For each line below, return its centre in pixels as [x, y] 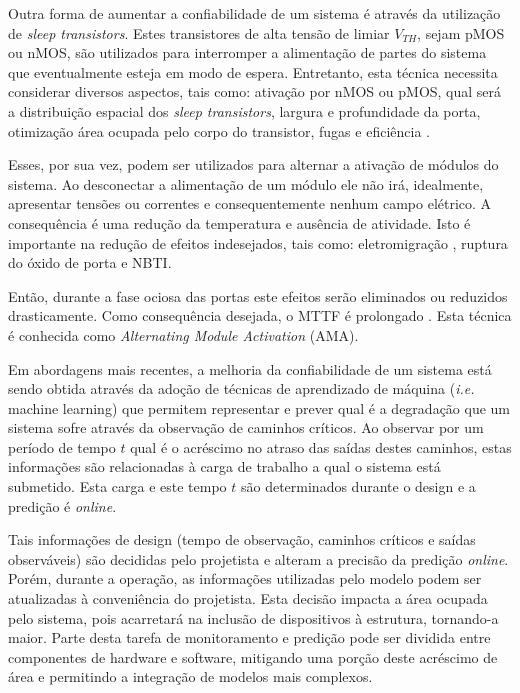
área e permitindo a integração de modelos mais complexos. [190, 676]
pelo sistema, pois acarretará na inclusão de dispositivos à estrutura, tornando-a [253, 617]
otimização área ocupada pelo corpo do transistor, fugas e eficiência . [219, 130]
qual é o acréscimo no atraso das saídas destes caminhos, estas [321, 446]
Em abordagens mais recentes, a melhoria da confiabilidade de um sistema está [250, 368]
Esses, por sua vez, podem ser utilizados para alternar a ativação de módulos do [253, 164]
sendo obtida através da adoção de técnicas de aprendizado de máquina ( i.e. [241, 388]
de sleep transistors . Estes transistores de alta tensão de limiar [199, 32]
